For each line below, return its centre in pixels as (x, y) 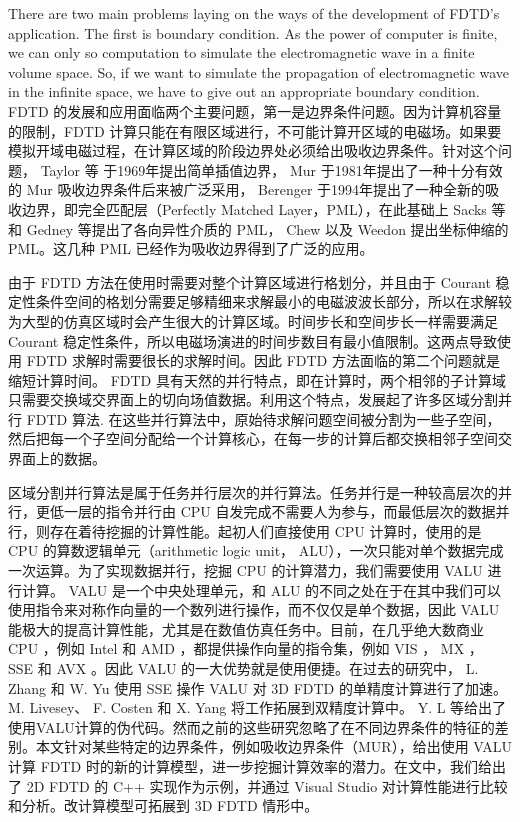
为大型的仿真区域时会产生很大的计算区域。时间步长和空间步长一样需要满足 (253, 320)
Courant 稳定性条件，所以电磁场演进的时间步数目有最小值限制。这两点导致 (252, 340)
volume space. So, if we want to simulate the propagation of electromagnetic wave (259, 71)
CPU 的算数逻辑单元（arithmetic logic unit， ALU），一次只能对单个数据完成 (256, 550)
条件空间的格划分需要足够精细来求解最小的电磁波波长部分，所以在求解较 (273, 301)
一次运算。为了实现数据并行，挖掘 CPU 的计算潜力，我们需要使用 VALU (245, 570)
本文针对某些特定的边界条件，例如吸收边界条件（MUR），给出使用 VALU (273, 746)
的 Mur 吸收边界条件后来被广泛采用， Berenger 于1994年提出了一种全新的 (247, 189)
